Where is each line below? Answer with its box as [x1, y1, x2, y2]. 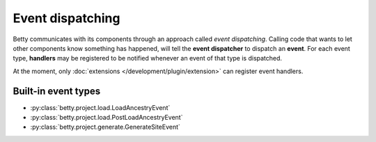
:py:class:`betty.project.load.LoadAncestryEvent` [30, 103, 171, 111]
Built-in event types [13, 85, 101, 97]
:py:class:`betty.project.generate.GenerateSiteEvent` [30, 123, 181, 132]
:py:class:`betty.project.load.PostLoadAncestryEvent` [30, 113, 183, 122]
